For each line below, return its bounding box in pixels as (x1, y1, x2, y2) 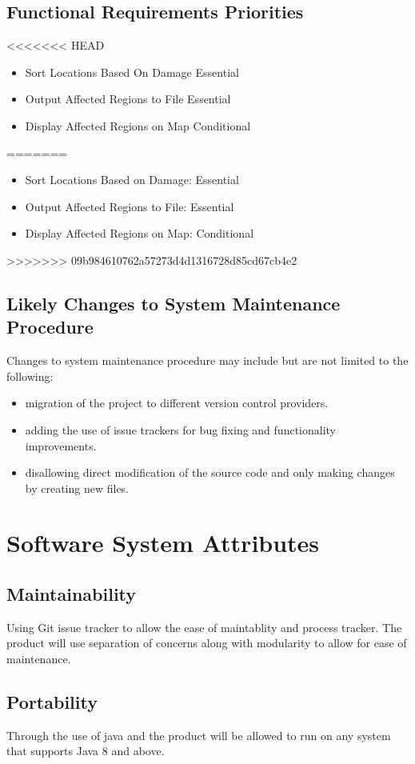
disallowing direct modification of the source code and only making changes (25, 464, 395, 481)
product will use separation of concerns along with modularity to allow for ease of (6, 634, 407, 651)
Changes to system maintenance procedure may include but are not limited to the (6, 352, 409, 369)
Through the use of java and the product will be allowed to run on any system (6, 726, 391, 743)
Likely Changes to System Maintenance (6, 290, 341, 315)
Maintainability (6, 582, 137, 606)
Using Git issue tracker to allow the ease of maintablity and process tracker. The (6, 618, 402, 635)
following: (6, 367, 54, 384)
